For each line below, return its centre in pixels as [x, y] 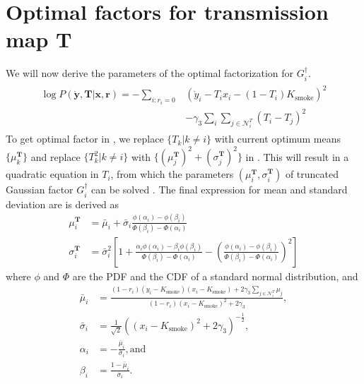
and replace [55, 156]
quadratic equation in [52, 174]
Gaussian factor [40, 190]
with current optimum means [278, 139]
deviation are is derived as [63, 204]
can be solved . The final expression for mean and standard [219, 190]
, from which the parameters [172, 174]
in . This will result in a [297, 156]
